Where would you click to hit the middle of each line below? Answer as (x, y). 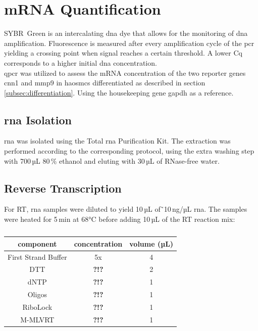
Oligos (37, 294)
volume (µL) (151, 243)
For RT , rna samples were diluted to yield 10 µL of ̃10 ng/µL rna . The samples (126, 209)
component (37, 243)
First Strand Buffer (37, 256)
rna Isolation (38, 120)
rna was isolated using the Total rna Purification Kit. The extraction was (117, 141)
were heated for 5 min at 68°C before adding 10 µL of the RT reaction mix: (120, 219)
